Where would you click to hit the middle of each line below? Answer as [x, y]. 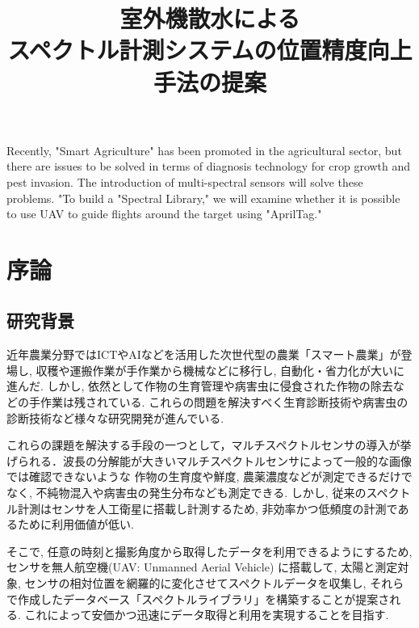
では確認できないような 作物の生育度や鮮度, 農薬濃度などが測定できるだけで [209, 476]
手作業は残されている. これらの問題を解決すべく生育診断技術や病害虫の [218, 402]
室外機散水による [210, 18]
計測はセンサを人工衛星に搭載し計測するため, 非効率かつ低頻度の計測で [207, 508]
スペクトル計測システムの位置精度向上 [210, 50]
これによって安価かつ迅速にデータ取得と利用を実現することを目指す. [207, 615]
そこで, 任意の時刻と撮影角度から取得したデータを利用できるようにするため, [209, 551]
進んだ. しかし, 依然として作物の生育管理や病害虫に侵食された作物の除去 [200, 386]
